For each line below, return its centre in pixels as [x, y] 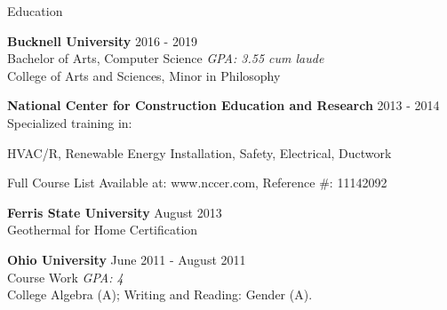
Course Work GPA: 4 [65, 277]
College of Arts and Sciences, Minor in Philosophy [144, 75]
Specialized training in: [70, 122]
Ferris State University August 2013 [115, 212]
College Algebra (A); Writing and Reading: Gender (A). [160, 294]
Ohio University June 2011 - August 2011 [127, 259]
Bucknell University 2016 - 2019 [102, 40]
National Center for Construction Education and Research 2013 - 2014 [223, 105]
